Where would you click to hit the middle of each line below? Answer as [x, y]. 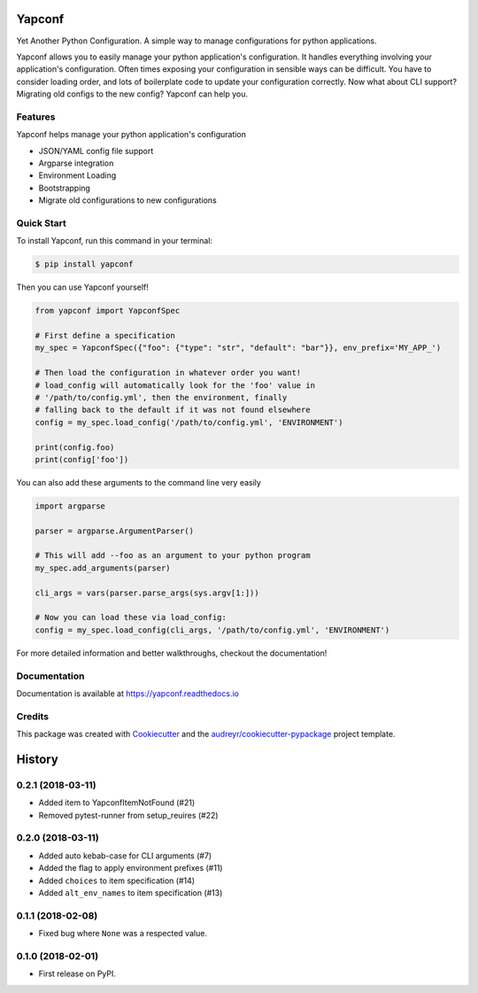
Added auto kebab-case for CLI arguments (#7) [125, 856]
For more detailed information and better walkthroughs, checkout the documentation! [172, 653]
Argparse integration [76, 163]
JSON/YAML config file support [96, 151]
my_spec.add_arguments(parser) [103, 568]
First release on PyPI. [77, 974]
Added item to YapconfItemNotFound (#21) [117, 803]
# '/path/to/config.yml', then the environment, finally [161, 397]
